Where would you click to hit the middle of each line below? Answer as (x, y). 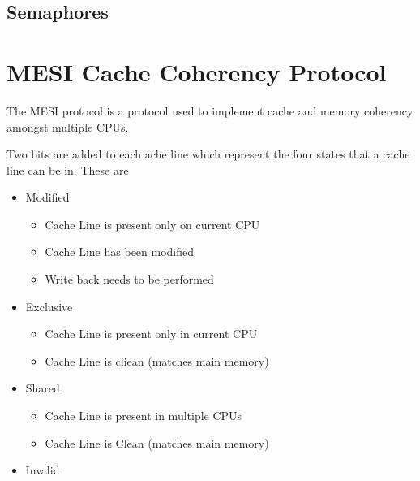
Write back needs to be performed (129, 279)
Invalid (43, 470)
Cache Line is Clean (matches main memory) (157, 442)
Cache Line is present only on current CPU (152, 224)
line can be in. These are (68, 169)
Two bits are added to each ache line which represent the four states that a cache (208, 154)
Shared (43, 388)
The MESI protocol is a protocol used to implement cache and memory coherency (210, 110)
